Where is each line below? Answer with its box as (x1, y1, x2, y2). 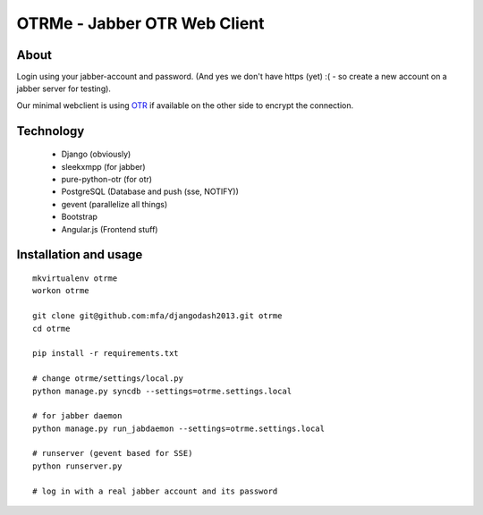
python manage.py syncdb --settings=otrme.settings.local (32, 385, 292, 396)
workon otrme (32, 286, 89, 296)
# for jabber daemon (32, 411, 123, 421)
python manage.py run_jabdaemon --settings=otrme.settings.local (32, 423, 326, 434)
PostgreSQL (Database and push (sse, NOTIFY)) (61, 186, 239, 197)
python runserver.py (32, 460, 123, 471)
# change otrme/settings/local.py (32, 374, 183, 384)
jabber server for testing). (16, 83, 112, 94)
